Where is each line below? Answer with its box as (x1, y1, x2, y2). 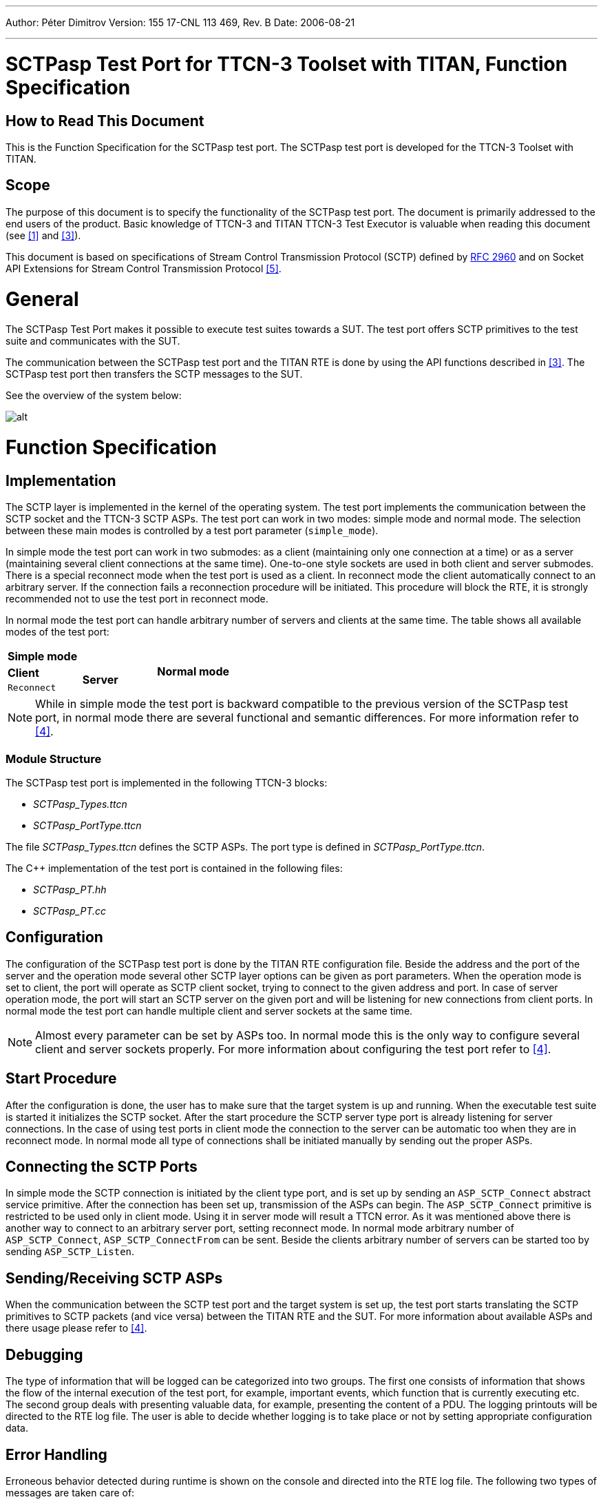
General (6, 287, 79, 311)
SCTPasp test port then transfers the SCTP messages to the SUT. (6, 368, 303, 380)
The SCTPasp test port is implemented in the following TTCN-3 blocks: (6, 776, 328, 789)
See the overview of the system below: (6, 389, 182, 402)
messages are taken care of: (6, 1487, 135, 1498)
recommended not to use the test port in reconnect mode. (6, 593, 268, 605)
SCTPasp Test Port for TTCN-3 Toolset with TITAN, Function (6, 52, 568, 76)
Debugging (6, 1345, 83, 1363)
